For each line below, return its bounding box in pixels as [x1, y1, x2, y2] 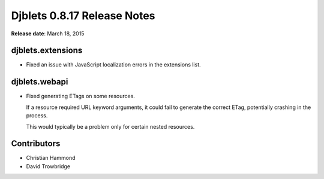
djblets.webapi [11, 77, 68, 87]
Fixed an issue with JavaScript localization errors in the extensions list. [26, 61, 201, 68]
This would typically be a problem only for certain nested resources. [26, 123, 195, 130]
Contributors [11, 138, 61, 149]
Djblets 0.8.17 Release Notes [11, 9, 155, 22]
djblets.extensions [11, 45, 83, 56]
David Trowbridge [26, 162, 71, 170]
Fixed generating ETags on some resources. [26, 93, 135, 100]
